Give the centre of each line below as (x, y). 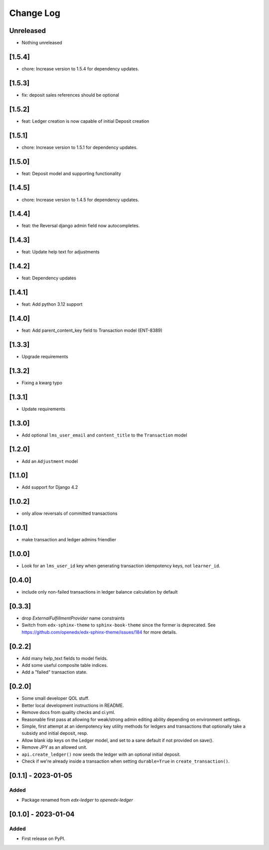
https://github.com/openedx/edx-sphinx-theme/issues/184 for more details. (99, 632)
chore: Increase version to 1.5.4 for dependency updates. (80, 69)
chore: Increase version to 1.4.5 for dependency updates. (80, 200)
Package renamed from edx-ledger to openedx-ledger (77, 800)
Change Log (35, 13)
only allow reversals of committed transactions (69, 513)
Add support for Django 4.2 (50, 487)
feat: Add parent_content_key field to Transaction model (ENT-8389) (92, 330)
